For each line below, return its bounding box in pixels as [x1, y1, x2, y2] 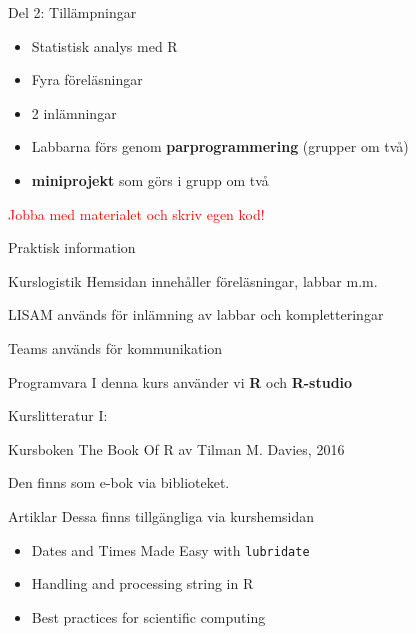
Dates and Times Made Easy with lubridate [31, 539, 310, 560]
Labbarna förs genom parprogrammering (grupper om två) [31, 136, 409, 157]
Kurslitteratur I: [8, 405, 108, 426]
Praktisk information [8, 237, 136, 258]
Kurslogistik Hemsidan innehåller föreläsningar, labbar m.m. [8, 270, 378, 291]
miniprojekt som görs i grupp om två [31, 169, 269, 190]
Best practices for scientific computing [31, 606, 266, 627]
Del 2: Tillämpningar [8, 2, 137, 22]
